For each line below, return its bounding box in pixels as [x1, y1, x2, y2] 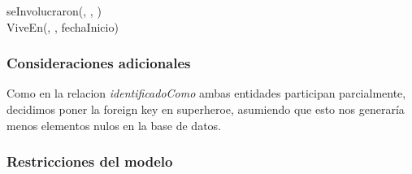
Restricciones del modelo [7, 151, 173, 172]
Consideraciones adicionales [7, 53, 191, 73]
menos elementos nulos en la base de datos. [7, 116, 221, 133]
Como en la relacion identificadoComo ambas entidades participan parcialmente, [7, 85, 406, 102]
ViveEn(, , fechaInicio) [7, 18, 119, 35]
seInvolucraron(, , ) [7, 2, 102, 19]
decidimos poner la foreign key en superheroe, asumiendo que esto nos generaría [7, 101, 405, 117]
